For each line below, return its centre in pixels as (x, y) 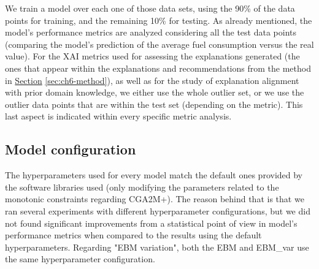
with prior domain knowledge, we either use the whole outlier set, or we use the (155, 92)
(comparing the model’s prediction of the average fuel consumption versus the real (159, 44)
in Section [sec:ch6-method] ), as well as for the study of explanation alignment (152, 80)
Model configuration (71, 149)
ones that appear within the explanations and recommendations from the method (158, 68)
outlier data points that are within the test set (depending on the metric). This (154, 104)
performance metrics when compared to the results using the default (133, 235)
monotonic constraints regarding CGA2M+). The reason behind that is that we (155, 199)
